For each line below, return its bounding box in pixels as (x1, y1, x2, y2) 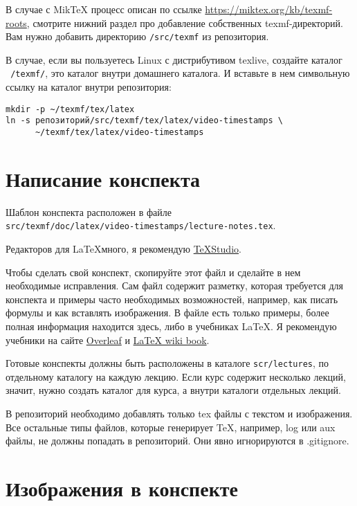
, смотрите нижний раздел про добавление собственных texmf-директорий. (26, 15, 343, 30)
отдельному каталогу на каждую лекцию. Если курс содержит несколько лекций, (6, 369, 346, 383)
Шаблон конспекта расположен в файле (6, 204, 172, 219)
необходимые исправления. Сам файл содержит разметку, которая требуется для (6, 278, 344, 293)
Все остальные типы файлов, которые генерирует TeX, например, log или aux (6, 419, 336, 434)
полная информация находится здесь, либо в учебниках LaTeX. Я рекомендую (6, 319, 337, 333)
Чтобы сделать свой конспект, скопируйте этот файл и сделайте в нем (6, 264, 301, 279)
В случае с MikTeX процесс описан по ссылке (6, 2, 202, 16)
